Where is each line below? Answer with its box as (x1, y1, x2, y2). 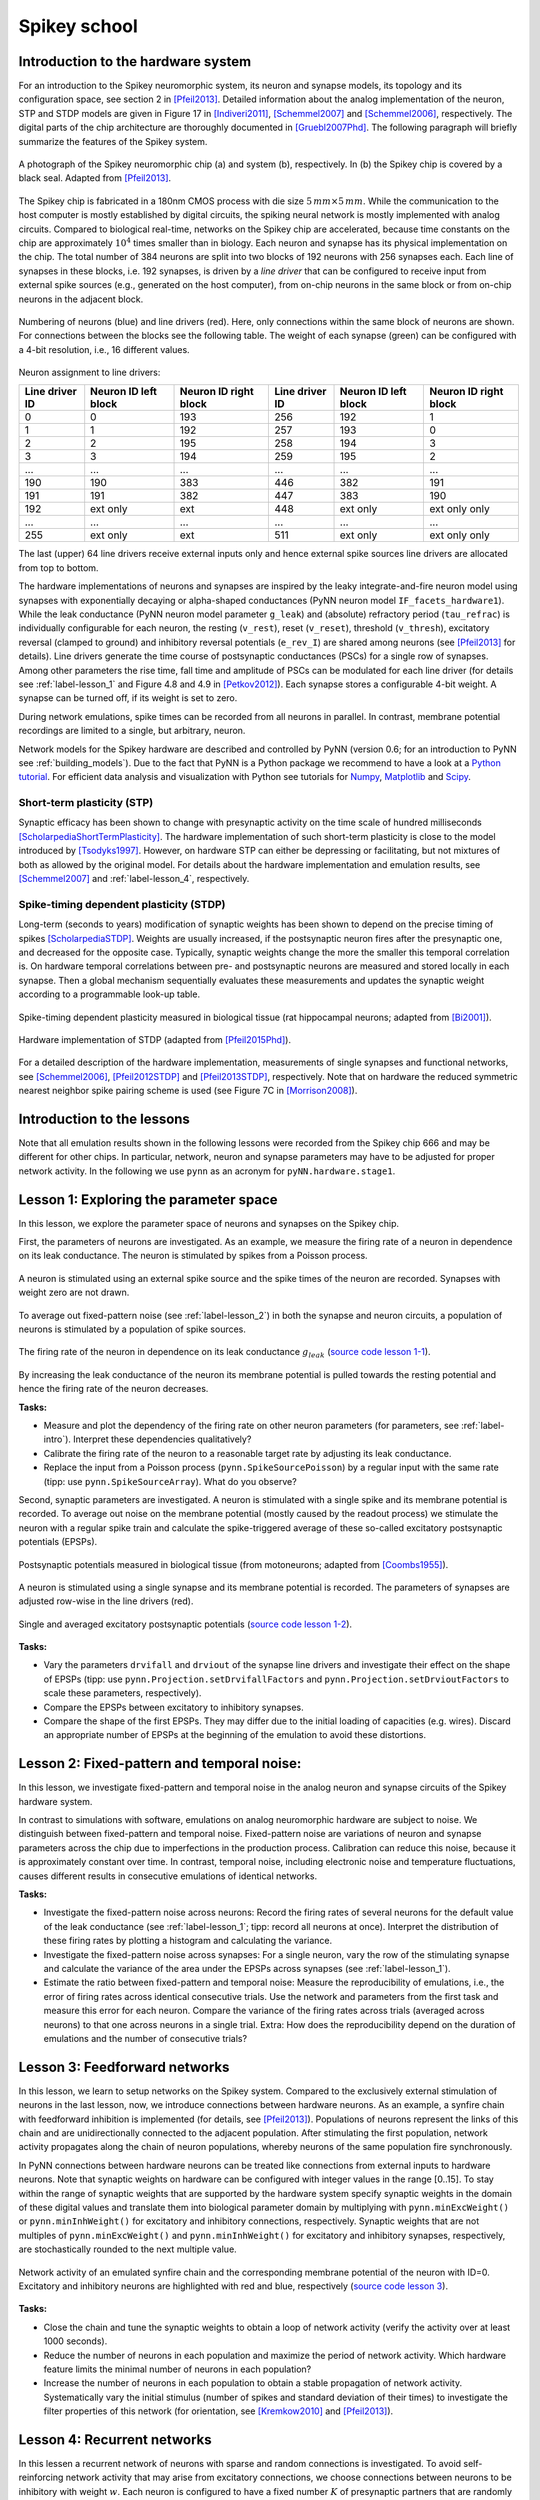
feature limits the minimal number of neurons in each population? (43, 2363, 312, 2375)
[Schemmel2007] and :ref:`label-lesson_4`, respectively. (18, 873, 250, 885)
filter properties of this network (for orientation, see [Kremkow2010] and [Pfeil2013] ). (43, 2405, 394, 2417)
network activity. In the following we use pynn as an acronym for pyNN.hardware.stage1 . (18, 1165, 396, 1177)
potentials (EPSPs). (18, 1536, 98, 1548)
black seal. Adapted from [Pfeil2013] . (18, 172, 172, 184)
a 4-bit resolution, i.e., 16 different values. (18, 343, 190, 355)
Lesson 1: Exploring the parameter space (18, 1191, 279, 1208)
